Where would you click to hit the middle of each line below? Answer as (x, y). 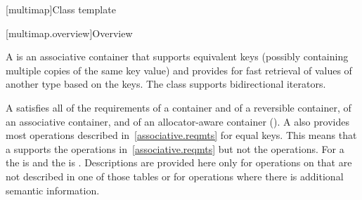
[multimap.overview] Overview (69, 33)
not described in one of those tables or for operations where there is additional (175, 176)
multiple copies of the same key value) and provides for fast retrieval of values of (179, 70)
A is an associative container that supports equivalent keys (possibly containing (177, 56)
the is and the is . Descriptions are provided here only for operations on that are (179, 162)
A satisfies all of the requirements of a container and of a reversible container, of (179, 107)
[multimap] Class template (61, 9)
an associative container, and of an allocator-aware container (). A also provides (177, 121)
